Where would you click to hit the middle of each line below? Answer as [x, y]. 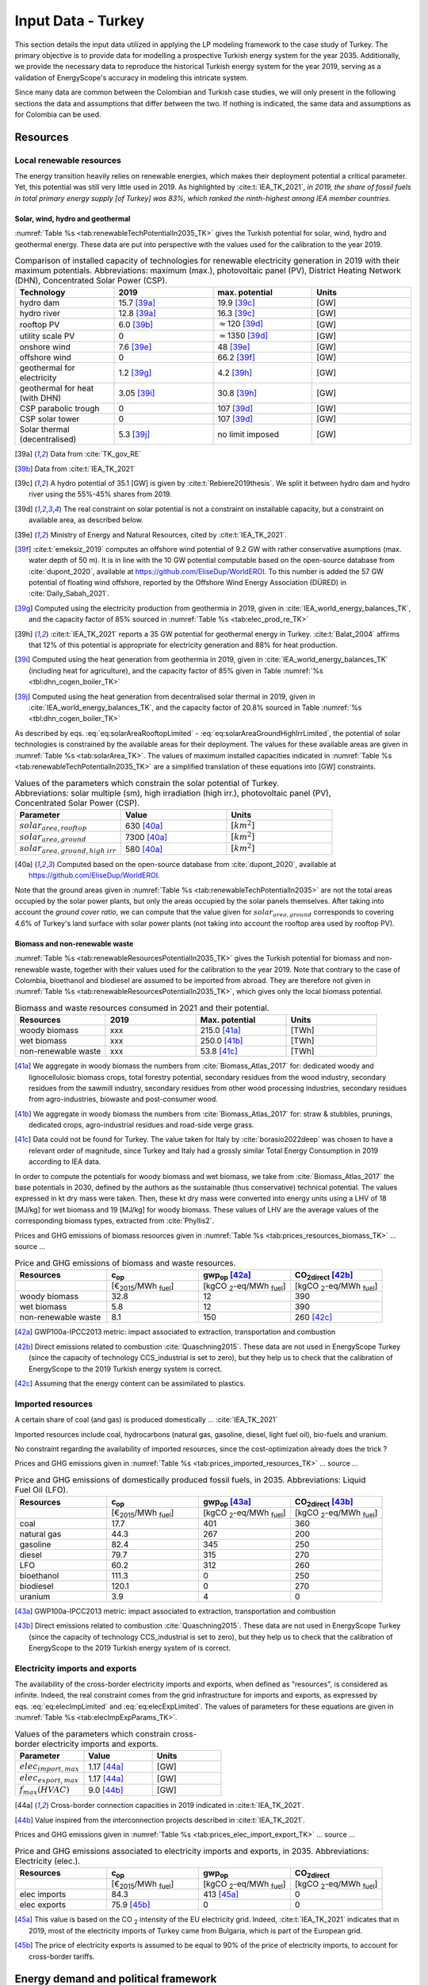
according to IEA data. [65, 1162]
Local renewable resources [68, 160]
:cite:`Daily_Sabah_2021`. [69, 594]
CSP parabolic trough [59, 409]
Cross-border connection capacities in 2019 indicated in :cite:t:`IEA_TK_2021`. [177, 1806]
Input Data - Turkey [80, 21]
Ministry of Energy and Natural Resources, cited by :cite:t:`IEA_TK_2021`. [169, 534]
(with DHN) [40, 399]
